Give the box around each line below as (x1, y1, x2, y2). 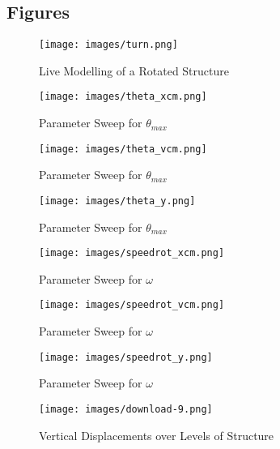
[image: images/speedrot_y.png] (39, 351, 213, 363)
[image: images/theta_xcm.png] (39, 91, 207, 103)
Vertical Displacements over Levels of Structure (39, 426, 274, 443)
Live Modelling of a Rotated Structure (39, 62, 229, 79)
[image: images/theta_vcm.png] (39, 143, 207, 155)
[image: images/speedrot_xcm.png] (39, 247, 225, 259)
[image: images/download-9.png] (39, 403, 213, 415)
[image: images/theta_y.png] (39, 195, 196, 207)
